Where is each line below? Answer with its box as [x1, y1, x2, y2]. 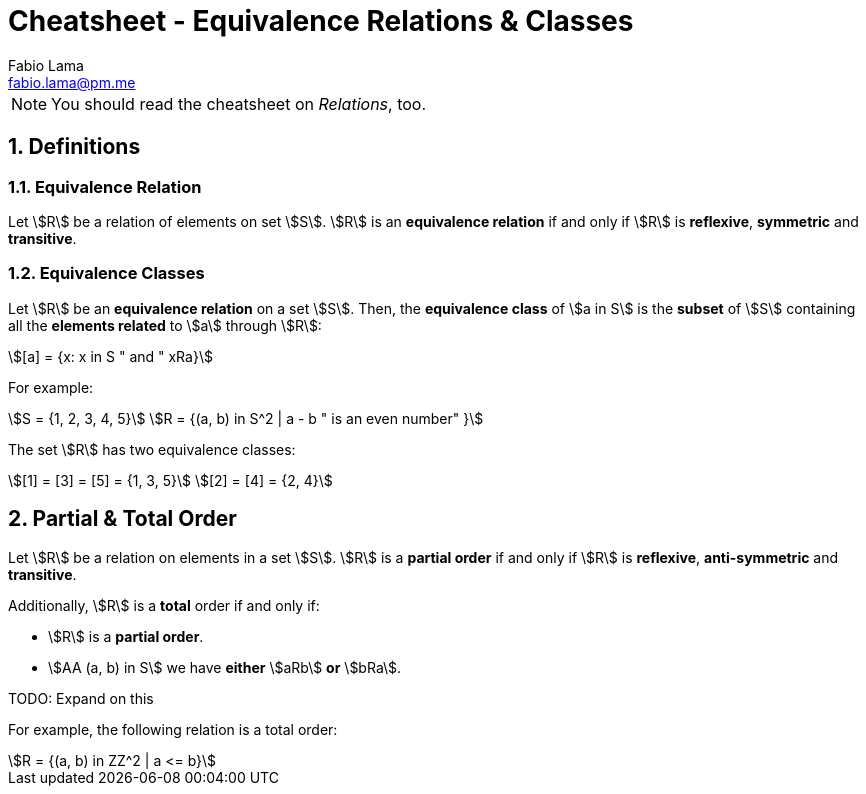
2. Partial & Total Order [8, 506, 237, 532]
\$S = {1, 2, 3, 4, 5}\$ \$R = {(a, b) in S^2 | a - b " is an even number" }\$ [8, 409, 484, 427]
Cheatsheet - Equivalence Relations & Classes [8, 4, 634, 38]
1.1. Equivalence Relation [8, 176, 202, 197]
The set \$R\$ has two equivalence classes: [8, 440, 296, 458]
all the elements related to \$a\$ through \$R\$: [8, 316, 322, 334]
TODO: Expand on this [8, 689, 154, 707]
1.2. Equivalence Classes [8, 263, 205, 284]
